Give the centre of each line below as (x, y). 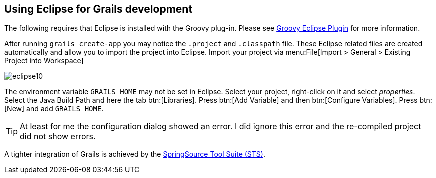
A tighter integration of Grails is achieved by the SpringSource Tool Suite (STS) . (135, 154)
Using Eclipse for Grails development (98, 9)
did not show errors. (58, 137)
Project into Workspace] (44, 61)
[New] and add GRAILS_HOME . (54, 109)
